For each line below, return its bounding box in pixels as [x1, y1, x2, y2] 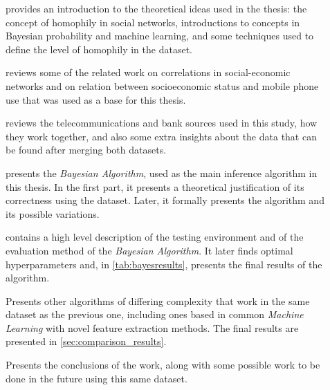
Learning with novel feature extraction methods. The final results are [6, 320, 299, 335]
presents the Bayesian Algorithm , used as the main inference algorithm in [6, 165, 318, 180]
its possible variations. [6, 206, 100, 221]
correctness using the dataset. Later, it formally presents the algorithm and [6, 193, 324, 207]
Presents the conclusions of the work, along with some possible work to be [6, 357, 320, 372]
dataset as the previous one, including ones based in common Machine [6, 307, 304, 322]
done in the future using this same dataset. [6, 371, 187, 385]
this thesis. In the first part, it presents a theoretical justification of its [6, 179, 304, 194]
